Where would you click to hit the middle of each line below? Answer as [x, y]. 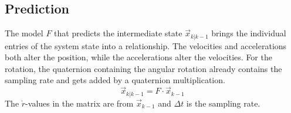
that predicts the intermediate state [118, 33]
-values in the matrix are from [79, 103]
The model [24, 33]
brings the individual [249, 33]
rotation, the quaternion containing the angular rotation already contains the [143, 68]
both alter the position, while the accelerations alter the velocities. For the [138, 57]
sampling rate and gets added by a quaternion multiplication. [115, 80]
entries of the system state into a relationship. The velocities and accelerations [146, 45]
